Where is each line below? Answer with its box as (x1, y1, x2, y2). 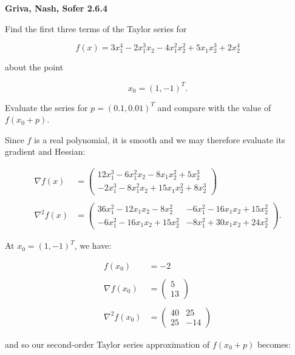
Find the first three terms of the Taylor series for (5, 22, 187, 35)
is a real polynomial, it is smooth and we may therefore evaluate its (34, 133, 285, 146)
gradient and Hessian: (5, 145, 86, 158)
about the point (5, 61, 64, 73)
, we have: (74, 239, 112, 252)
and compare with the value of (157, 101, 271, 113)
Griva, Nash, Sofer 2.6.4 (5, 2, 107, 14)
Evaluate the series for (5, 101, 88, 113)
